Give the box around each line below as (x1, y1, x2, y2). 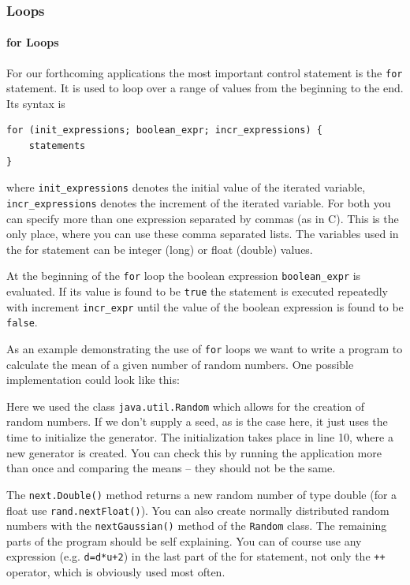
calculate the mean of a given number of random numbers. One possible (6, 356, 354, 372)
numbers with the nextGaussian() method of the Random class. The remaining (6, 517, 387, 534)
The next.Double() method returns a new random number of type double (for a (6, 486, 397, 502)
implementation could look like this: (6, 371, 180, 388)
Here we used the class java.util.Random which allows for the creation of (6, 397, 365, 414)
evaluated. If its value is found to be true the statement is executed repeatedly (6, 283, 388, 300)
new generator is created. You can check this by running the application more (6, 444, 382, 460)
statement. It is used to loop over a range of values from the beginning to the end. (6, 80, 404, 96)
